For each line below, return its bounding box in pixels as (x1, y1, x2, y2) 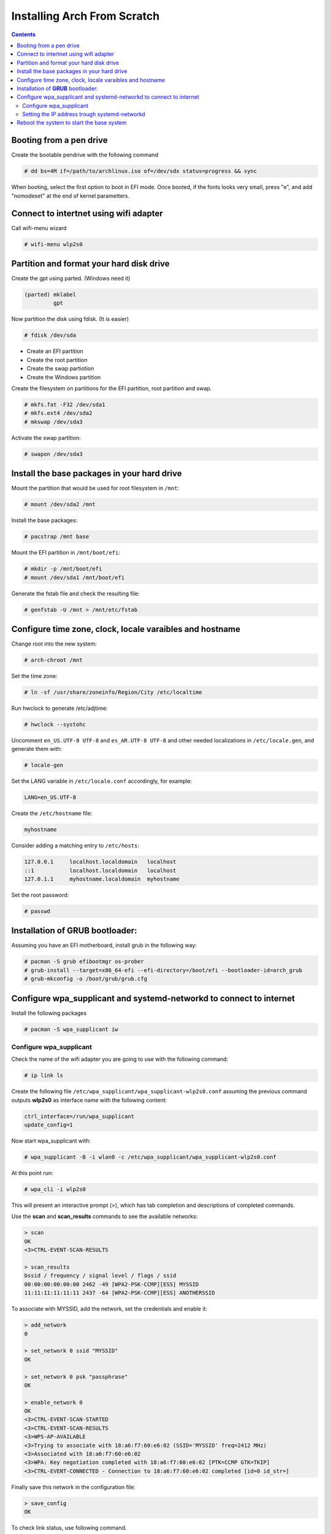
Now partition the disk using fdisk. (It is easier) (11, 315, 129, 323)
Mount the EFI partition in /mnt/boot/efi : (11, 549, 121, 557)
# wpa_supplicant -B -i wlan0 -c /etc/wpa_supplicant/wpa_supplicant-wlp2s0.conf (24, 1154, 277, 1161)
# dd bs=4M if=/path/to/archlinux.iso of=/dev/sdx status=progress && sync (24, 168, 257, 175)
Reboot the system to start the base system (17, 119, 127, 126)
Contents (11, 31, 36, 38)
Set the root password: (11, 891, 69, 898)
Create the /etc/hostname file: (11, 810, 93, 817)
